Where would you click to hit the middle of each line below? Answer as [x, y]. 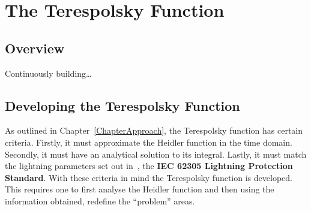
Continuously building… [48, 73]
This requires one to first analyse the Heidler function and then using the [140, 189]
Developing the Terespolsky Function [122, 105]
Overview [35, 48]
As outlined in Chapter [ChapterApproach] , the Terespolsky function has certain [154, 130]
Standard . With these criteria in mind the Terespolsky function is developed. [149, 177]
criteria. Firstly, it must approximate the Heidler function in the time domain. [149, 142]
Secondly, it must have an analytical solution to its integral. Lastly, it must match [156, 154]
